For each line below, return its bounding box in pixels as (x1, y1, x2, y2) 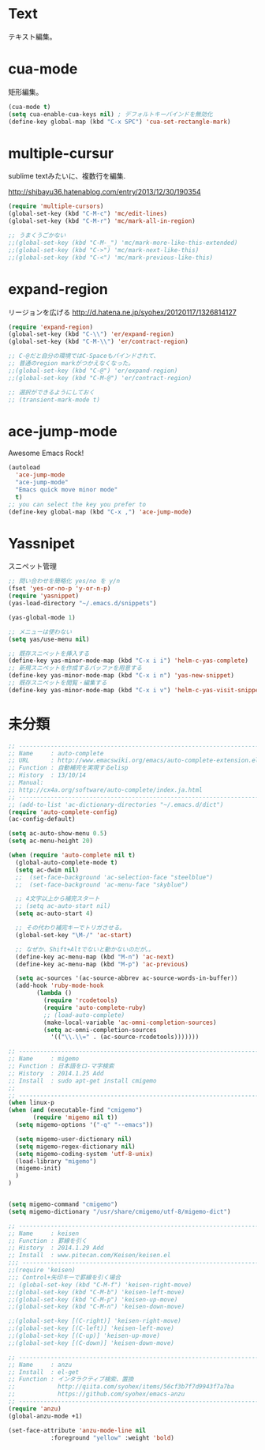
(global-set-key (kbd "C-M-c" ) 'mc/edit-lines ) (8, 210, 168, 218)
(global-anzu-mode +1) (8, 1412, 83, 1420)
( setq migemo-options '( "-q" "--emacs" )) (15, 1121, 154, 1129)
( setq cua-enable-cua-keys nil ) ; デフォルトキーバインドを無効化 (8, 110, 213, 119)
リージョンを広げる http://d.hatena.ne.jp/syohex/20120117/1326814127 (8, 307, 237, 317)
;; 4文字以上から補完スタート (15, 894, 100, 903)
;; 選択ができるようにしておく (8, 388, 95, 396)
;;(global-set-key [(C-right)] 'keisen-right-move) (8, 1317, 181, 1325)
